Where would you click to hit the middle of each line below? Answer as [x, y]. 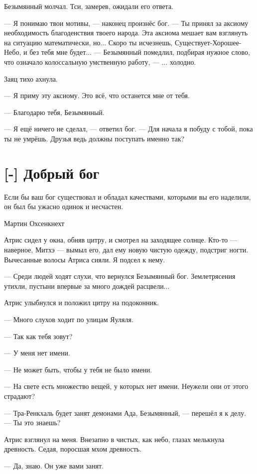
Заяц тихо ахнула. [31, 78]
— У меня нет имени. [37, 353]
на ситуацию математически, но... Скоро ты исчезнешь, [88, 42]
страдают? [20, 396]
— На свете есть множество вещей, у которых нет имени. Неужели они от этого [126, 386]
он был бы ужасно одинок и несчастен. [64, 206]
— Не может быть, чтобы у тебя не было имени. [78, 369]
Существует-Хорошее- [208, 42]
